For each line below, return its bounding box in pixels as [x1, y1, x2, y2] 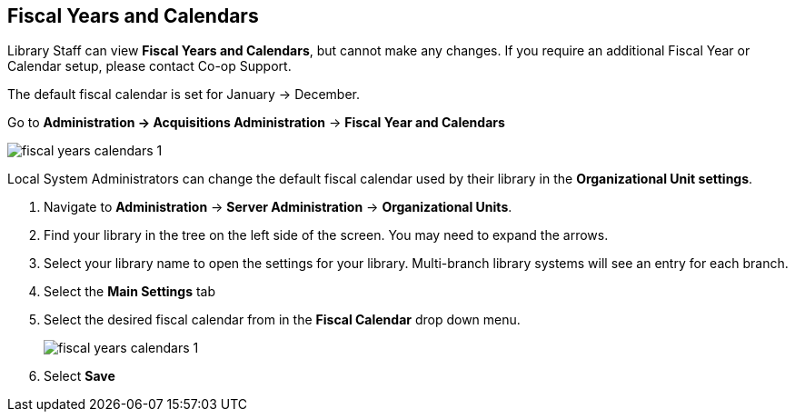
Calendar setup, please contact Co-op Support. [7, 58, 292, 75]
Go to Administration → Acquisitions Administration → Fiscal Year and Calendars [7, 115, 505, 131]
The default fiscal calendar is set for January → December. [7, 86, 360, 103]
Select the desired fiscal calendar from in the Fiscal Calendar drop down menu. [44, 312, 521, 328]
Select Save [44, 368, 115, 384]
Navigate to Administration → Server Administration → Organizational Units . [44, 199, 512, 215]
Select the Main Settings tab [44, 284, 216, 300]
